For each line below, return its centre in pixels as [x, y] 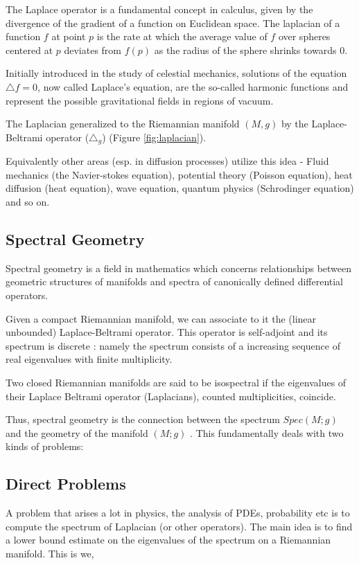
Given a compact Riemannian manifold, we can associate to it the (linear [161, 318]
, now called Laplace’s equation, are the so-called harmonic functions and [193, 86]
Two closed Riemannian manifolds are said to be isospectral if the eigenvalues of [176, 382]
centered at [29, 50]
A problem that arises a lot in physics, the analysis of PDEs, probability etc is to [178, 513]
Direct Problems [66, 484]
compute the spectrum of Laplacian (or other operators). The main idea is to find [179, 526]
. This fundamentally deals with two [267, 432]
